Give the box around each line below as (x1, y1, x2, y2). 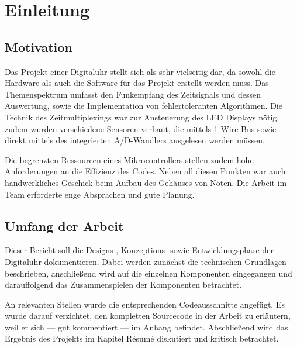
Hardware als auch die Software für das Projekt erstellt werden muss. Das (5, 77, 269, 89)
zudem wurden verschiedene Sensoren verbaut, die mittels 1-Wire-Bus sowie (5, 122, 277, 135)
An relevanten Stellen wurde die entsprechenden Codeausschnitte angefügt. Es (5, 298, 285, 310)
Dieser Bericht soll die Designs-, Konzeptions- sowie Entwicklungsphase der (5, 244, 274, 256)
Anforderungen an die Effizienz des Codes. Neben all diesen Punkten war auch (5, 165, 286, 177)
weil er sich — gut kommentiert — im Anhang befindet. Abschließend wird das (5, 321, 288, 333)
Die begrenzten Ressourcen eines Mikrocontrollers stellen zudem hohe (5, 153, 254, 166)
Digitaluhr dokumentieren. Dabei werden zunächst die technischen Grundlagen (5, 255, 286, 267)
